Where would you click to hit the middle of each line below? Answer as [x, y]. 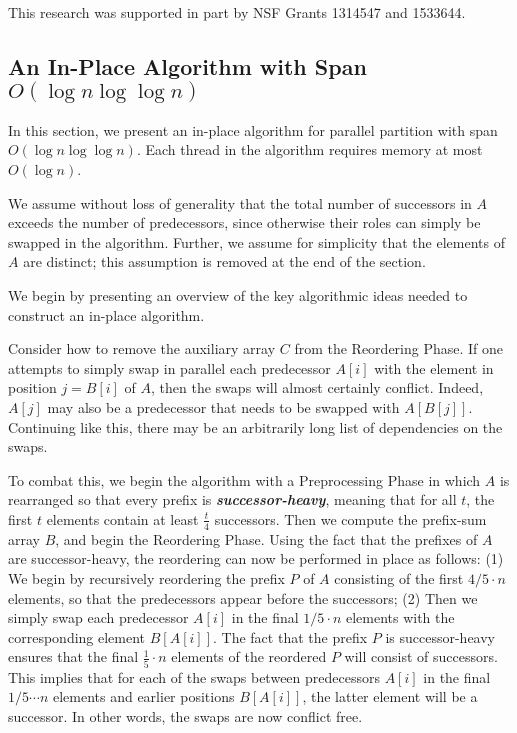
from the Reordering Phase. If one [399, 348]
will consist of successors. [421, 656]
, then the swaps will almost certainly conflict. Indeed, [317, 387]
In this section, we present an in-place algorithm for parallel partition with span [253, 129]
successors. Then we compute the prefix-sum [350, 518]
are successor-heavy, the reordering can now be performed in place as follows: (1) [256, 558]
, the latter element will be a [390, 696]
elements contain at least [122, 518]
